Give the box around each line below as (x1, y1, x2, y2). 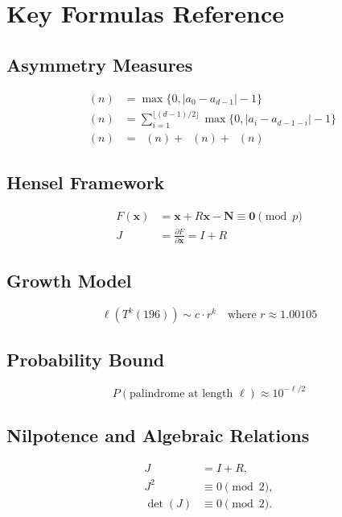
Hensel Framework (6, 170, 165, 195)
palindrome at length (129, 387, 233, 399)
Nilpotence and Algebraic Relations (6, 423, 310, 448)
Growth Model (6, 268, 132, 293)
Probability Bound (6, 346, 165, 371)
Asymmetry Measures (6, 52, 193, 77)
